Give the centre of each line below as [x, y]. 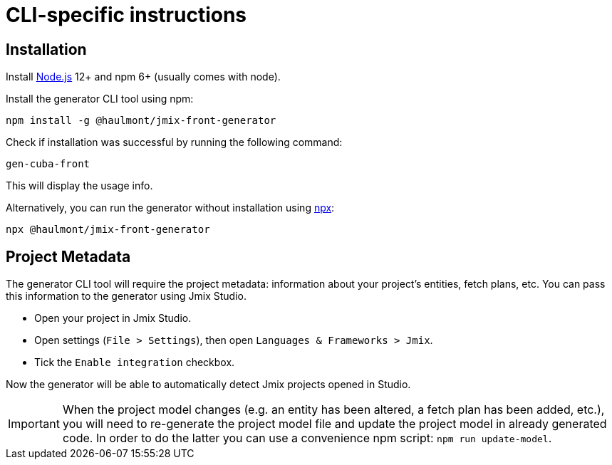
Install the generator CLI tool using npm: [100, 99]
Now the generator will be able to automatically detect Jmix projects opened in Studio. [208, 385]
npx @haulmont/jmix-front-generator [108, 230]
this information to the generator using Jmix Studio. [126, 296]
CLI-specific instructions [126, 15]
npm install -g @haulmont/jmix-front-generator [141, 121]
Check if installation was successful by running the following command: [174, 142]
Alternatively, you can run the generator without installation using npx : [170, 208]
